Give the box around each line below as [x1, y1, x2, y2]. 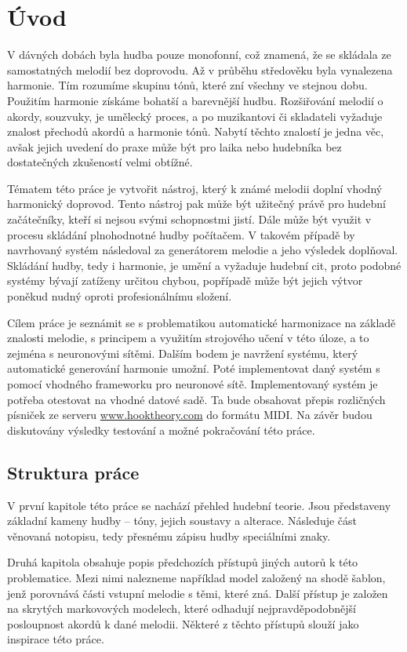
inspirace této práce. [7, 631, 104, 647]
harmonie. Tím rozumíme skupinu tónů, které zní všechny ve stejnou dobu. [7, 77, 368, 93]
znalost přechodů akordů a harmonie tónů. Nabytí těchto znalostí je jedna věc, [7, 123, 384, 140]
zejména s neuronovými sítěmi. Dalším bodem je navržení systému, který [7, 344, 358, 361]
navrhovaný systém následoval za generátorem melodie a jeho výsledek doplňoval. [7, 242, 398, 258]
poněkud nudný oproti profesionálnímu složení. [7, 288, 232, 304]
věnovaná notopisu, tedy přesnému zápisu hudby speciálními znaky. [7, 527, 331, 544]
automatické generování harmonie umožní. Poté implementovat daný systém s [7, 360, 380, 377]
